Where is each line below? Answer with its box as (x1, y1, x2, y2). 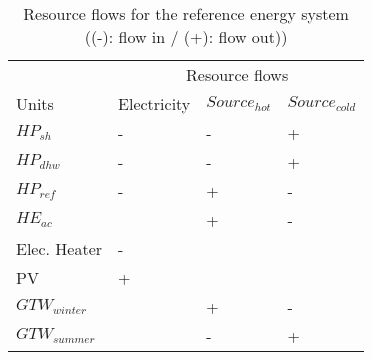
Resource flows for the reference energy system (23, 2, 349, 25)
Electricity (118, 92, 191, 115)
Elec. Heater (16, 237, 103, 260)
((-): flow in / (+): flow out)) (84, 25, 288, 48)
